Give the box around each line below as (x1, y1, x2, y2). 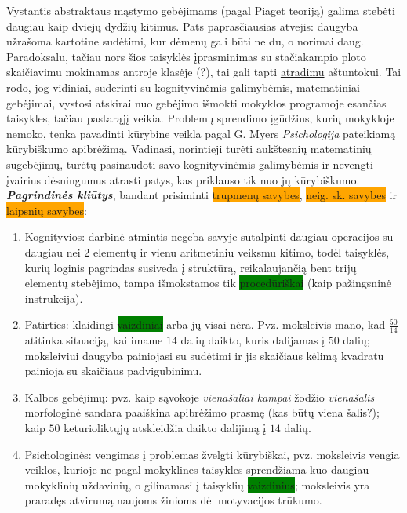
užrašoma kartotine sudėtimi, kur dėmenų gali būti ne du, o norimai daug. (6, 33, 364, 49)
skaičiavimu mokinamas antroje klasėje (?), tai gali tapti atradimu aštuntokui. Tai (6, 64, 402, 80)
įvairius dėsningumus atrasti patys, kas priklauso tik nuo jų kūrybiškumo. (6, 171, 360, 187)
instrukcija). (24, 289, 83, 306)
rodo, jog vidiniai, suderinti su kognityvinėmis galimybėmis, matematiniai (6, 78, 360, 95)
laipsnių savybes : (6, 202, 87, 218)
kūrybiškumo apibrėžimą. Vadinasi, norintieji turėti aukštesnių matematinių (6, 140, 372, 157)
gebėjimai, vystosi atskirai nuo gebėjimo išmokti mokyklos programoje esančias (6, 94, 387, 111)
